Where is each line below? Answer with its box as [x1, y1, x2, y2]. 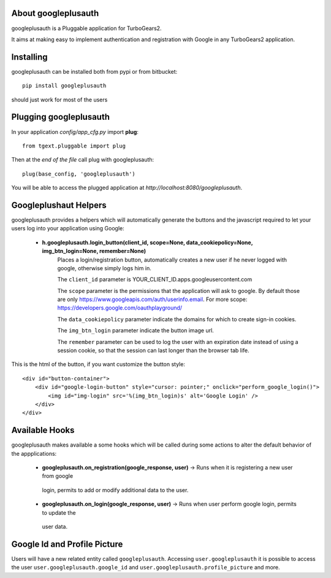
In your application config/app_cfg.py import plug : [11, 128, 139, 135]
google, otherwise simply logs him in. [57, 264, 151, 271]
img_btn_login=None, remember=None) [42, 248, 146, 255]
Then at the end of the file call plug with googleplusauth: [11, 156, 154, 163]
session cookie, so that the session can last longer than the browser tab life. [57, 347, 249, 354]
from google [42, 472, 74, 480]
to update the [42, 509, 76, 516]
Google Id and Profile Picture [11, 539, 123, 549]
